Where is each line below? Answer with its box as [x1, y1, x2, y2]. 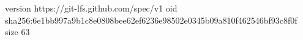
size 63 [5, 25, 30, 38]
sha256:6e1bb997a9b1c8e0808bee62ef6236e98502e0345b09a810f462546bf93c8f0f [5, 13, 297, 26]
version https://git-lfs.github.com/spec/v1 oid [5, 2, 178, 14]
